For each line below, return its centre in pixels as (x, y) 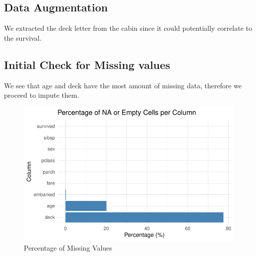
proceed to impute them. (42, 95)
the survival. (23, 37)
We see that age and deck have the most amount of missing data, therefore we (123, 85)
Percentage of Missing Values (68, 248)
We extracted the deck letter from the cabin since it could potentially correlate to (128, 28)
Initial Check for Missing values (87, 64)
